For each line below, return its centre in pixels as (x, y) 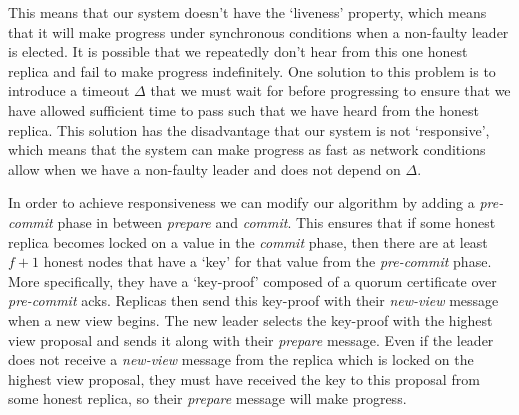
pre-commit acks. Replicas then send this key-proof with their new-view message (253, 300)
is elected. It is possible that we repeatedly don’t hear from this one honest (238, 51)
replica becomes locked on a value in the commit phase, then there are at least (248, 241)
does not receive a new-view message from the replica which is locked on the (241, 359)
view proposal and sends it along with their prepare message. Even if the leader (251, 339)
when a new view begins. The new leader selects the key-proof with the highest (250, 319)
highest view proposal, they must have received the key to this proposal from (244, 378)
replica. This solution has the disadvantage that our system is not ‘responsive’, (249, 129)
